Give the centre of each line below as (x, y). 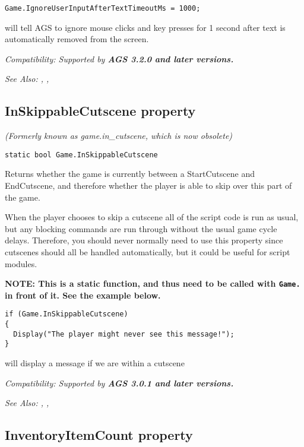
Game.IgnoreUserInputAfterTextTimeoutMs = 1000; (103, 8)
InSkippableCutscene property (100, 111)
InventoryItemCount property (99, 435)
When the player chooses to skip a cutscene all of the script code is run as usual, (152, 217)
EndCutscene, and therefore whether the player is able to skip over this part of (148, 186)
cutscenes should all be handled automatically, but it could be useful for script (148, 252)
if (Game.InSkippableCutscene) (66, 314)
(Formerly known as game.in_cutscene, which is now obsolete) (119, 136)
